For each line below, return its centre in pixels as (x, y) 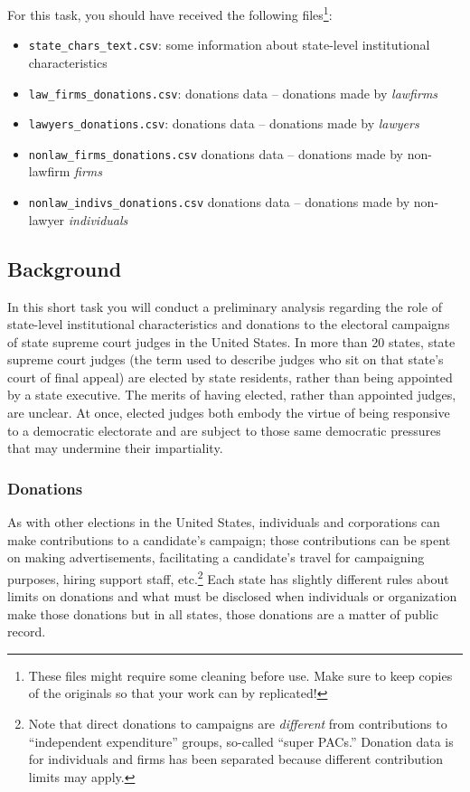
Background (65, 268)
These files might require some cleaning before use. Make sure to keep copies (240, 675)
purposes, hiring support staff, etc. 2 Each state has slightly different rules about (228, 577)
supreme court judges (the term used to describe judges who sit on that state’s (226, 359)
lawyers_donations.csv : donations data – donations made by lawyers (224, 123)
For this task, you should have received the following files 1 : (170, 13)
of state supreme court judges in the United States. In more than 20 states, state (231, 341)
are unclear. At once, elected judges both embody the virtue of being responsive (229, 413)
